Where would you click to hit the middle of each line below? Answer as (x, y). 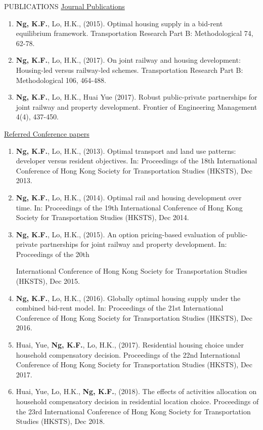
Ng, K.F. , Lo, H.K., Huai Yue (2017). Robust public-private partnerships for (137, 97)
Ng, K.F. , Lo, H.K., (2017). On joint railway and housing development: (128, 60)
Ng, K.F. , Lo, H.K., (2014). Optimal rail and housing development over (129, 197)
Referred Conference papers (47, 133)
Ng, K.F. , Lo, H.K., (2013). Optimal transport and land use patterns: (126, 150)
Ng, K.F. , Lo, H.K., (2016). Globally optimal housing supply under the (128, 298)
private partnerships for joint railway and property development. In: (121, 244)
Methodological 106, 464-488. (61, 80)
